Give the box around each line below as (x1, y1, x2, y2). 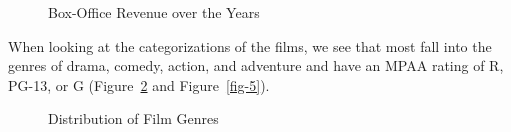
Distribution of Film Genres (48, 108, 219, 129)
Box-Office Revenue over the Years (48, 2, 260, 22)
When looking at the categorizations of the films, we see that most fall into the (8, 35, 492, 56)
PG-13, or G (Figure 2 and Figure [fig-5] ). (8, 74, 270, 95)
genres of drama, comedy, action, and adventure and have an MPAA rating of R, (8, 55, 504, 76)
